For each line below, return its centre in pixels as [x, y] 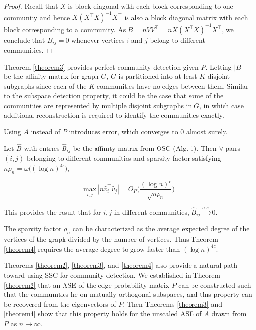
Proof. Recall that [31, 6]
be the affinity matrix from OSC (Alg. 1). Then [145, 148]
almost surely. [207, 131]
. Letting [219, 66]
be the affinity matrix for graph [51, 76]
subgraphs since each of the [45, 86]
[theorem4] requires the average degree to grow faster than [92, 248]
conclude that [25, 40]
